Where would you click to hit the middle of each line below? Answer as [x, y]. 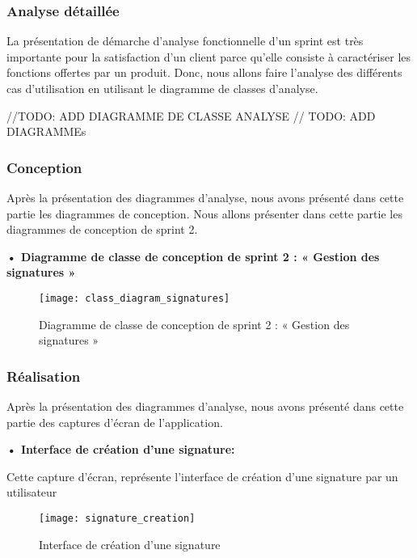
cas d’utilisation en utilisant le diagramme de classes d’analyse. [162, 88]
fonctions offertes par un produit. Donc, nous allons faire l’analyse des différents [204, 72]
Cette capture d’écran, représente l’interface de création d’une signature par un [202, 476]
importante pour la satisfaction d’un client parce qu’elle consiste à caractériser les [209, 56]
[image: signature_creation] [117, 518]
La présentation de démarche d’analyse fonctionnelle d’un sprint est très [185, 41]
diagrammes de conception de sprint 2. [102, 229]
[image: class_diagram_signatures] [135, 298]
